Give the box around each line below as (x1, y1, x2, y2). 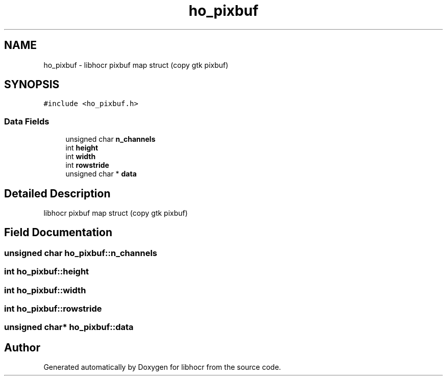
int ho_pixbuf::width (4, 285, 86, 295)
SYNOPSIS (4, 78, 60, 91)
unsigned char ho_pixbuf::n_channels (4, 247, 157, 258)
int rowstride (65, 161, 109, 170)
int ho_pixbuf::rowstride (4, 303, 102, 314)
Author (4, 341, 40, 354)
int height (65, 143, 98, 153)
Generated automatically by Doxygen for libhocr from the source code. (43, 363, 281, 372)
